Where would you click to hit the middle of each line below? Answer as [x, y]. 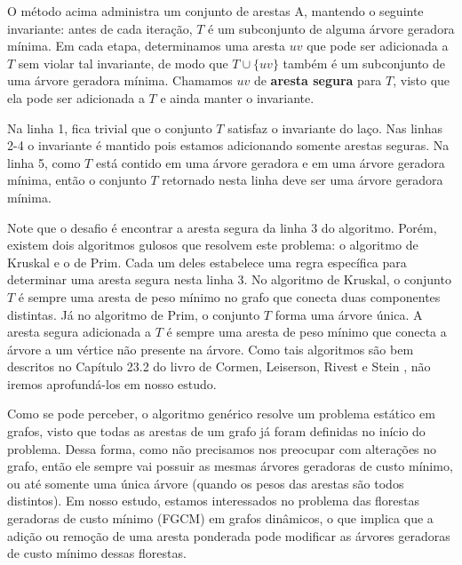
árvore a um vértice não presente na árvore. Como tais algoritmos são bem [211, 349]
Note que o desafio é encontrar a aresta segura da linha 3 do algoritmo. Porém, [222, 227]
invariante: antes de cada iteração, [100, 28]
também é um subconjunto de [364, 63]
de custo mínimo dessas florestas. [97, 553]
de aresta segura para [318, 80]
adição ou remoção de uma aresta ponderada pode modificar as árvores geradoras [229, 535]
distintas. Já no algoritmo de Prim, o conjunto [134, 314]
